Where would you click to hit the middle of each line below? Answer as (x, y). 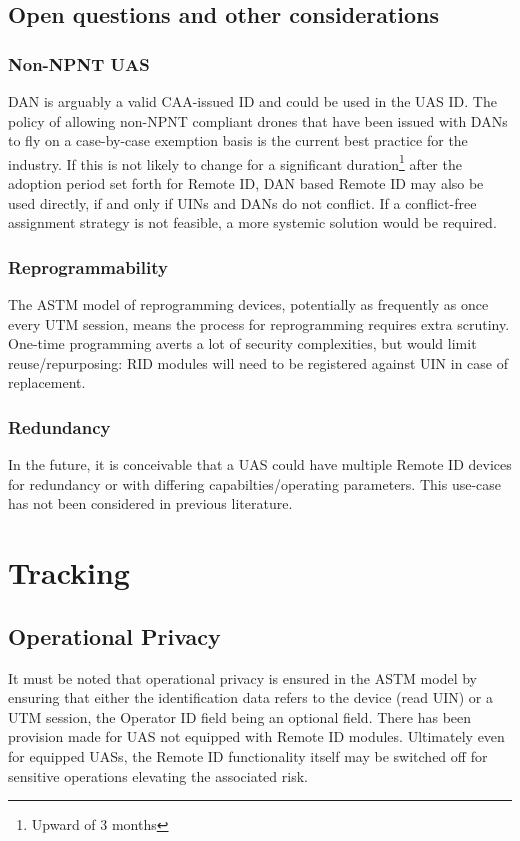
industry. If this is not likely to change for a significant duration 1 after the (235, 162)
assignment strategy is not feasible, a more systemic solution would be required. (252, 222)
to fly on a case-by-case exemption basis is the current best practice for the (238, 140)
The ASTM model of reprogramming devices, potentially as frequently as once (248, 304)
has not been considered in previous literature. (150, 503)
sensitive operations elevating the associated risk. (158, 775)
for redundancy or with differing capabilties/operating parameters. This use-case (255, 483)
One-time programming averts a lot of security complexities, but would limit (242, 343)
